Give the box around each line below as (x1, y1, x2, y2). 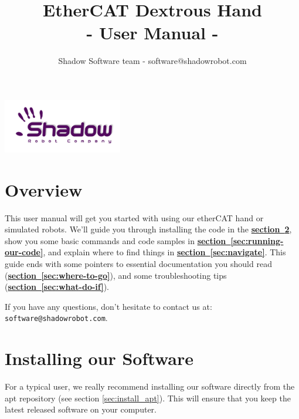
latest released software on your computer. (5, 403, 157, 415)
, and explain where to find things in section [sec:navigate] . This (43, 246, 286, 258)
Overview (5, 177, 83, 201)
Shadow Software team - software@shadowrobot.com (58, 55, 247, 67)
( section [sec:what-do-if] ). (5, 281, 109, 293)
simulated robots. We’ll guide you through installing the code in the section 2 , (5, 223, 292, 235)
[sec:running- (230, 234, 284, 246)
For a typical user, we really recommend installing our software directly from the (5, 380, 295, 393)
